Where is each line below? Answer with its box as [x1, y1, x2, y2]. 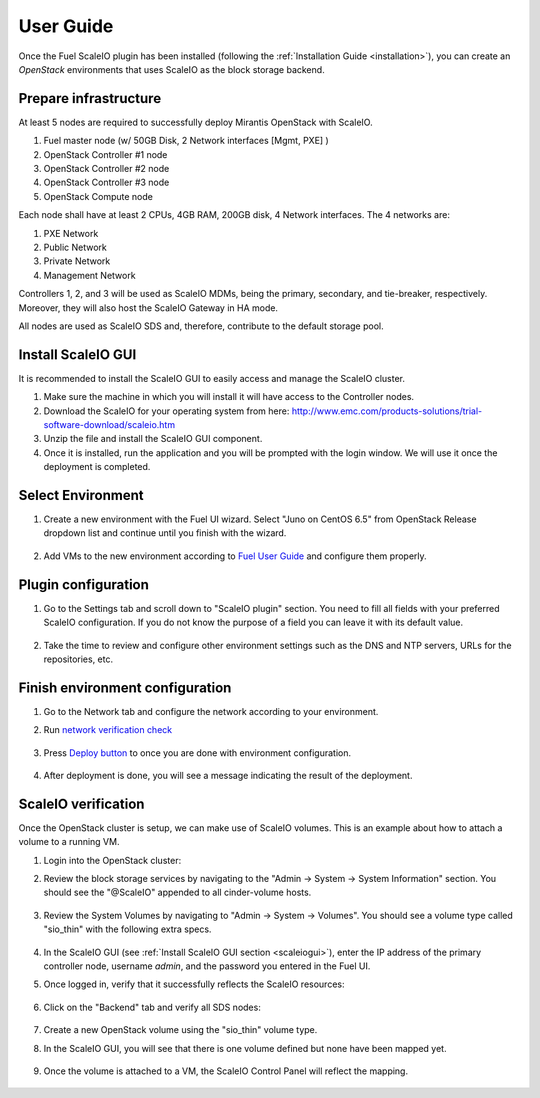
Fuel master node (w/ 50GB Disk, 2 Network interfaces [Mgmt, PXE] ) [43, 135, 329, 147]
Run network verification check [43, 724, 173, 736]
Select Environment [18, 486, 144, 504]
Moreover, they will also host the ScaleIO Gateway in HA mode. [18, 301, 279, 314]
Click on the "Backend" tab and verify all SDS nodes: [43, 1001, 262, 1013]
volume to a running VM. [18, 836, 120, 848]
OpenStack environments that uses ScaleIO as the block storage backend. [18, 63, 325, 75]
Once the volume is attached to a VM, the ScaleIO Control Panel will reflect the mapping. [43, 1065, 409, 1077]
